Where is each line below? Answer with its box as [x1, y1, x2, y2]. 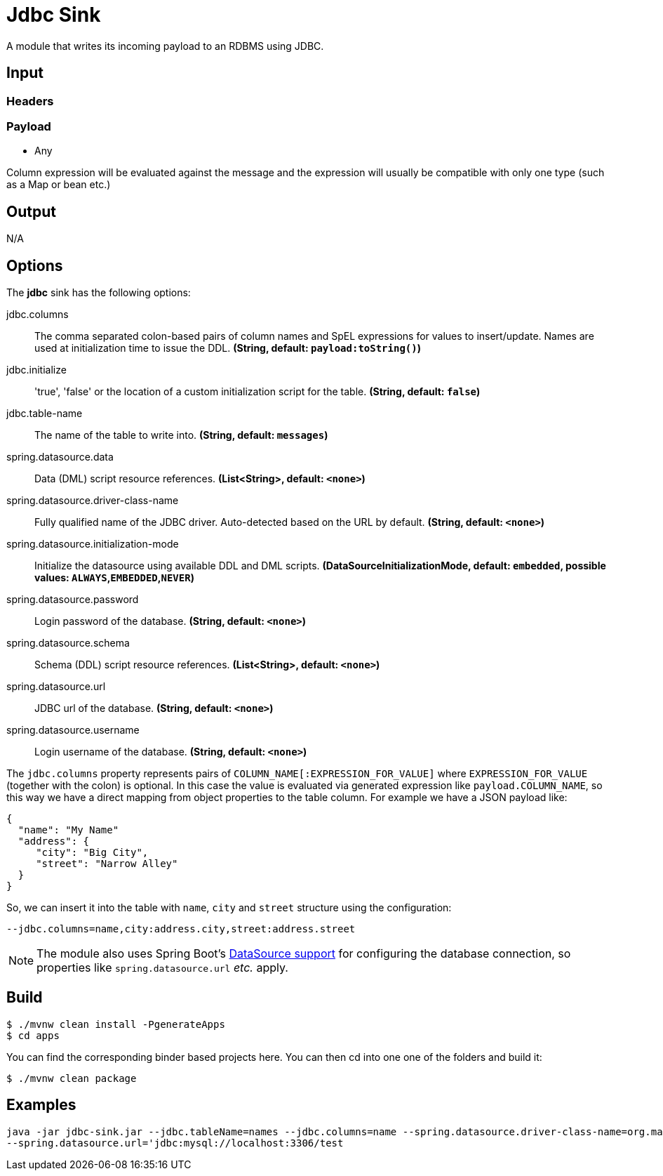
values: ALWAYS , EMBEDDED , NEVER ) [34, 572, 194, 584]
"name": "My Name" [18, 824, 119, 836]
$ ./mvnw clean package [6, 1072, 137, 1084]
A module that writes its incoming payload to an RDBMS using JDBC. [6, 39, 324, 52]
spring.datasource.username [6, 724, 140, 736]
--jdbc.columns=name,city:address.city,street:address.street [6, 923, 356, 935]
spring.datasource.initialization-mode [6, 538, 179, 550]
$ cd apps [6, 1029, 60, 1041]
